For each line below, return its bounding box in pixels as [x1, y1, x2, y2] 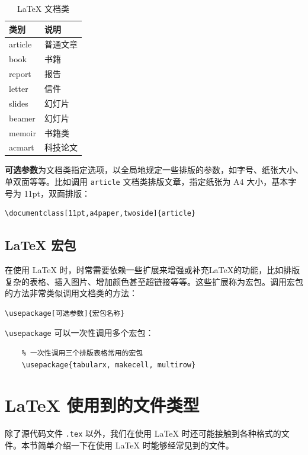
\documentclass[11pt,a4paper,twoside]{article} [5, 209, 196, 218]
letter [9, 82, 28, 94]
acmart [9, 141, 34, 153]
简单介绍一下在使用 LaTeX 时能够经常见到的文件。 [37, 439, 234, 451]
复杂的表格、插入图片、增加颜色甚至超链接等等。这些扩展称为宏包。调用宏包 [5, 275, 303, 287]
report [9, 68, 31, 80]
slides [9, 97, 28, 109]
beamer [9, 111, 36, 124]
